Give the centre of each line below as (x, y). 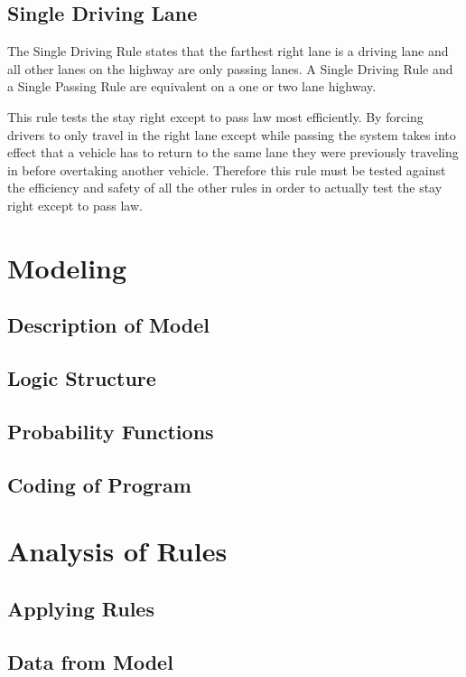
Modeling (67, 267)
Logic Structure (82, 378)
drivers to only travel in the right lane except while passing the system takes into (232, 134)
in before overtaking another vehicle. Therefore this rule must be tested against (227, 169)
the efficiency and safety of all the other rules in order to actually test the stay (225, 188)
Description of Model (108, 325)
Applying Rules (81, 608)
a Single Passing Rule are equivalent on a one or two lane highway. (192, 86)
